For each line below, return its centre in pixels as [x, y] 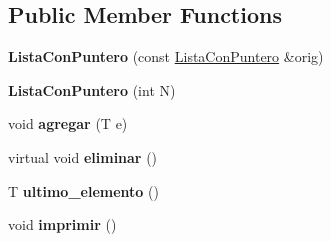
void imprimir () [62, 224]
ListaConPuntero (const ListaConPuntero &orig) [166, 56]
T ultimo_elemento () [83, 190]
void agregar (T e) [68, 123]
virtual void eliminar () [83, 156]
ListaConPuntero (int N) [92, 89]
